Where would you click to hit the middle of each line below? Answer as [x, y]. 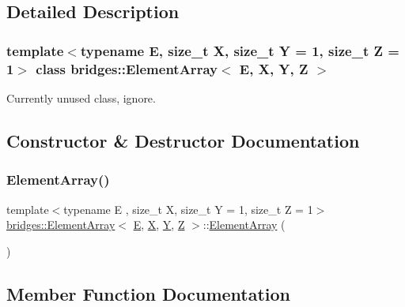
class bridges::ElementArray [127, 68]
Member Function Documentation [149, 293]
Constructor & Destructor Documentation [183, 140]
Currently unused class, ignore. [81, 97]
